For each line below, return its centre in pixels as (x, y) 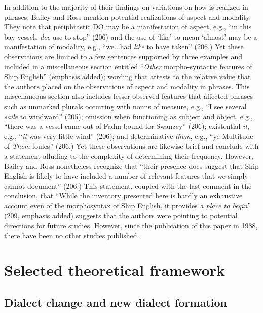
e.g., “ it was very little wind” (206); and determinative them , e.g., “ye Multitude (129, 136)
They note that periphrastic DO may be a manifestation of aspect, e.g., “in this (128, 27)
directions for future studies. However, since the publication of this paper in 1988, (131, 225)
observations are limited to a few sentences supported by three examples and (123, 56)
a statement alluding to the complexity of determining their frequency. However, (129, 155)
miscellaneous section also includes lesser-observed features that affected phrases (128, 96)
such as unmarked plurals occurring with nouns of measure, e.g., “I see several (125, 106)
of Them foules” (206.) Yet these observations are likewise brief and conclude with (131, 146)
